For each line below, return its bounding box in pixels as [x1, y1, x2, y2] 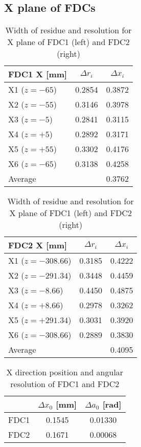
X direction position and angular [6, 366, 124, 378]
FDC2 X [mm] [8, 239, 67, 251]
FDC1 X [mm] [8, 68, 67, 80]
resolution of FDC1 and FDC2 [10, 378, 120, 390]
